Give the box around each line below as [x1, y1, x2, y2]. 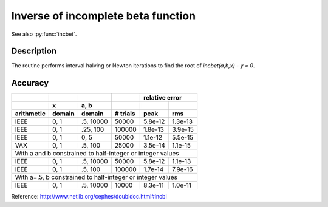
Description [11, 46, 57, 56]
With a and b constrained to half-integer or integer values [15, 149, 179, 158]
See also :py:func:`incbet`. [11, 30, 77, 38]
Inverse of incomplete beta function [11, 9, 196, 22]
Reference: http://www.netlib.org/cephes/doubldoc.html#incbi [11, 193, 167, 200]
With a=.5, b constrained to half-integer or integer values [15, 173, 178, 182]
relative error [143, 93, 182, 102]
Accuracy [11, 78, 49, 88]
